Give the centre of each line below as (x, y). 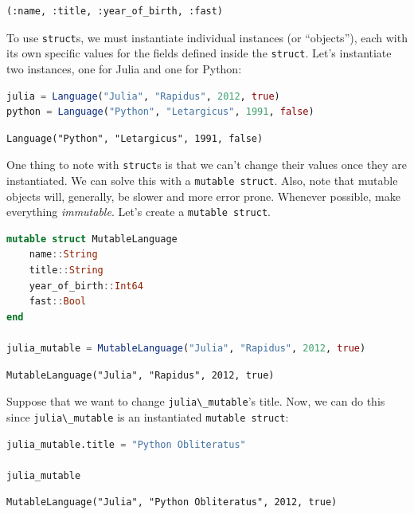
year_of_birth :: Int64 (86, 286)
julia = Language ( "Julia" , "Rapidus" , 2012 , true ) (143, 96)
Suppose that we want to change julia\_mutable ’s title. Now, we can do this (196, 401)
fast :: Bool (58, 302)
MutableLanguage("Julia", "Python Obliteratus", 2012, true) (172, 502)
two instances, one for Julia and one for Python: (124, 68)
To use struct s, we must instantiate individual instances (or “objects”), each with (207, 37)
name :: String (63, 255)
